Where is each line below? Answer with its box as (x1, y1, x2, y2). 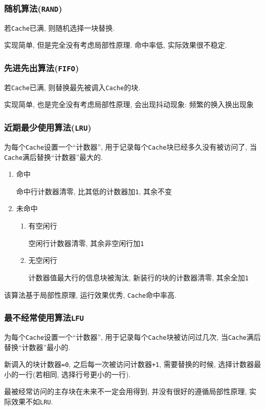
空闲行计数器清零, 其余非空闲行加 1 (28, 237, 144, 248)
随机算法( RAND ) (4, 2, 62, 14)
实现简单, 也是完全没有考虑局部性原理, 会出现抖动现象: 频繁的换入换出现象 (4, 99, 254, 110)
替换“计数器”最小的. (4, 341, 71, 352)
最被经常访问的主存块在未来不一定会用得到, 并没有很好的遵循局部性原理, (4, 386, 247, 397)
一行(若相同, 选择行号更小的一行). (18, 368, 131, 379)
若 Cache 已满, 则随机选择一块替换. (4, 22, 115, 33)
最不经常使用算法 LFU (4, 311, 84, 324)
